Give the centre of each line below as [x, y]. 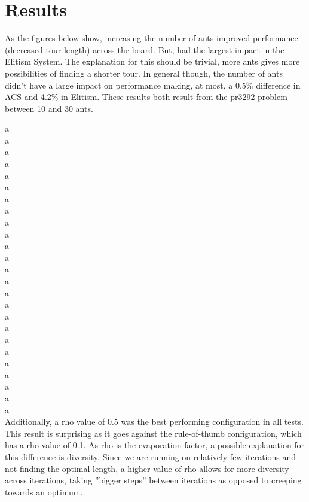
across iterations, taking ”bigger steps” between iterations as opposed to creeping [153, 480]
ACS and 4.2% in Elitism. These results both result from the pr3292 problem [146, 97]
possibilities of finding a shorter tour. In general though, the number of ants [144, 73]
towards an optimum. [44, 492]
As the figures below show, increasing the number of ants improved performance [152, 38]
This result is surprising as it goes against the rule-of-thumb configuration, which [153, 433]
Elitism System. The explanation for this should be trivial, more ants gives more [152, 61]
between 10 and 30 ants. [49, 108]
